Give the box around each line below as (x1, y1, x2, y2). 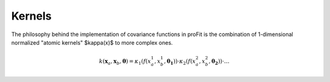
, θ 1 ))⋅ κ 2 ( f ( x (164, 58, 196, 66)
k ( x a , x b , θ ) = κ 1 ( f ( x (98, 58, 152, 66)
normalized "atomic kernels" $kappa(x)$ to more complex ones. (11, 39, 174, 46)
